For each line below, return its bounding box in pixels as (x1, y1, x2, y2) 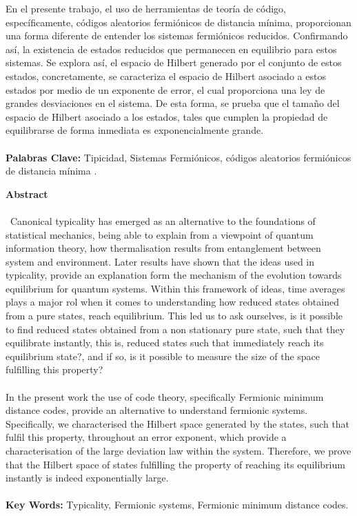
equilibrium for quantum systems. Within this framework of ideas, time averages (6, 281, 345, 295)
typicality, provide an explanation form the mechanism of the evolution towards (6, 268, 342, 282)
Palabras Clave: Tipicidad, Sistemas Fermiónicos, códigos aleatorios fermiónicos (6, 150, 351, 164)
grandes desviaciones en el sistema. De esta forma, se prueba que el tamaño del (6, 96, 340, 110)
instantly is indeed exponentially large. (6, 470, 169, 485)
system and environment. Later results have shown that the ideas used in (6, 254, 315, 268)
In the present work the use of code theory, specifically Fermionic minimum (6, 389, 324, 404)
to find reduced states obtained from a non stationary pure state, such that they (6, 321, 345, 336)
